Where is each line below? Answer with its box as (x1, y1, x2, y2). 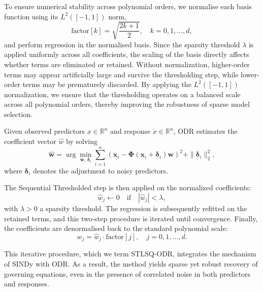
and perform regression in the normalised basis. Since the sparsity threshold (4, 39, 240, 49)
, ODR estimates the (173, 126, 238, 136)
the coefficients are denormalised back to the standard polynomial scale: (4, 223, 228, 233)
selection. (4, 108, 33, 119)
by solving (66, 136, 97, 147)
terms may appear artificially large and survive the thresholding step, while (4, 69, 239, 79)
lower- (241, 69, 259, 79)
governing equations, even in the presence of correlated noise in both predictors (4, 268, 251, 279)
